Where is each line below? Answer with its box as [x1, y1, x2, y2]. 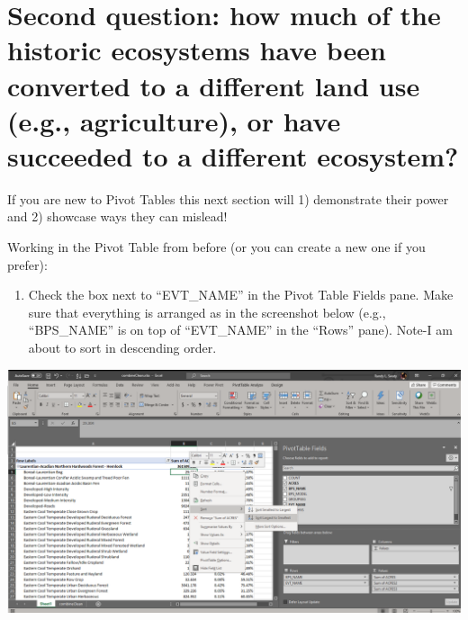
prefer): [7, 255, 48, 274]
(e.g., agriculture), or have [7, 102, 341, 139]
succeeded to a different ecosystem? [7, 137, 459, 174]
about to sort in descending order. [28, 338, 217, 357]
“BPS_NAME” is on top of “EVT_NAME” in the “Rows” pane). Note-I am [28, 320, 453, 339]
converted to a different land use [7, 67, 420, 103]
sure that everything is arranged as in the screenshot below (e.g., [28, 302, 386, 321]
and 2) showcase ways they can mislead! [7, 207, 228, 226]
